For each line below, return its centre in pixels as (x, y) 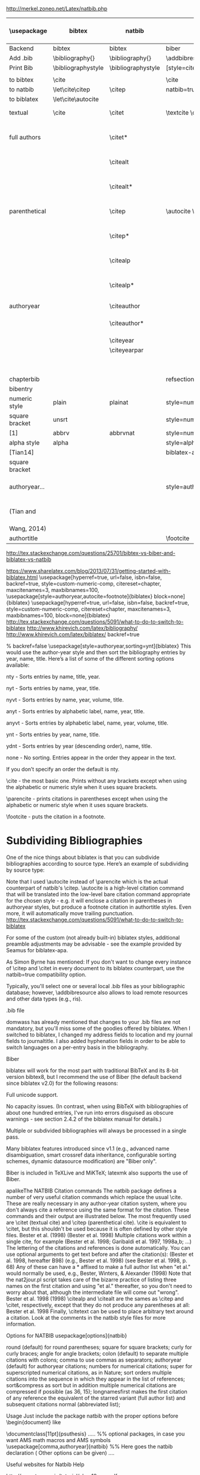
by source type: (25, 870)
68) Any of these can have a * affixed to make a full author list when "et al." (98, 1267)
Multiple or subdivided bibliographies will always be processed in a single (96, 1130)
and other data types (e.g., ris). (44, 999)
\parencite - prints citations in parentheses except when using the (87, 799)
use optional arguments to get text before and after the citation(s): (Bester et (100, 1254)
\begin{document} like (34, 1422)
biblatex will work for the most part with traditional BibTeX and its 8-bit (92, 1070)
